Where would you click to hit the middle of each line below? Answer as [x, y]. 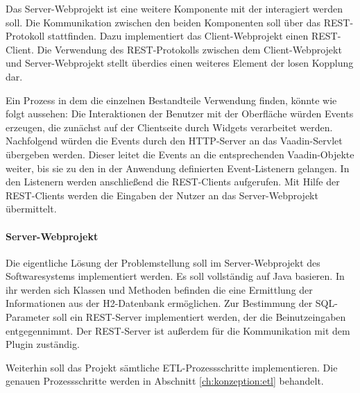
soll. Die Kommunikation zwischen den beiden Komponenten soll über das [163, 22]
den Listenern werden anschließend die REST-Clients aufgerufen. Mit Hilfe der [173, 182]
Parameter [28, 317]
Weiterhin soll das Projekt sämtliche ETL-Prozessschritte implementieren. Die [172, 367]
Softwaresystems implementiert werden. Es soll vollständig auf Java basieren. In [175, 276]
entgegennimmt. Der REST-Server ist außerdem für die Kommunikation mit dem [178, 330]
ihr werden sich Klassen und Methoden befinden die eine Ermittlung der [159, 289]
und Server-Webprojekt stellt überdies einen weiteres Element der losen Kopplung [180, 63]
